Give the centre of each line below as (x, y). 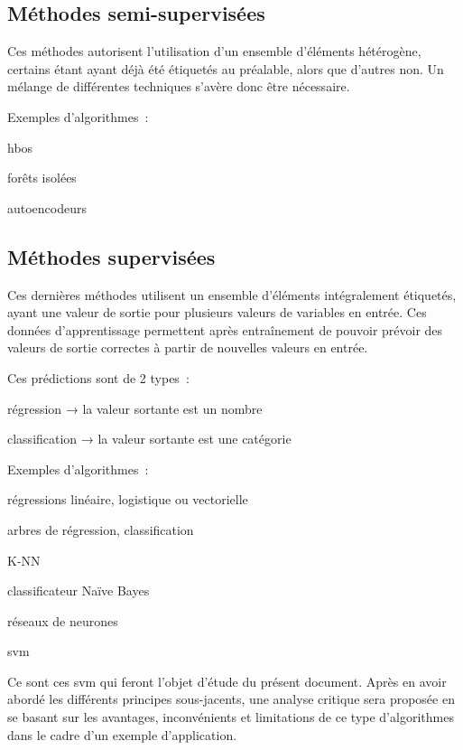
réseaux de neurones (63, 620)
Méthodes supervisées (111, 256)
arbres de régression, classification (101, 529)
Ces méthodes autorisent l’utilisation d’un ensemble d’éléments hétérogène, (214, 51)
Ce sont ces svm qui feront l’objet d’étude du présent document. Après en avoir (227, 681)
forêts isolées (42, 178)
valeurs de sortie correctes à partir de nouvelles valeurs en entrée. (188, 347)
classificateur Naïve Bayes (79, 591)
